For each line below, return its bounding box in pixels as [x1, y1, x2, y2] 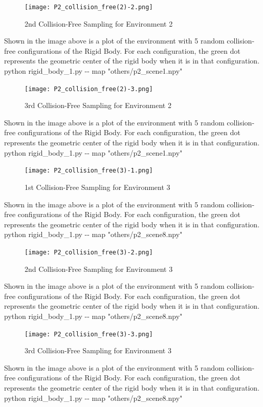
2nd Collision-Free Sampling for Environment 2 [25, 18, 173, 29]
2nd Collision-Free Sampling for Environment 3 [25, 263, 173, 274]
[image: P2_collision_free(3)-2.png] [25, 248, 153, 256]
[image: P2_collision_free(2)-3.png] [25, 85, 153, 93]
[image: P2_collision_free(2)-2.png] [25, 4, 153, 11]
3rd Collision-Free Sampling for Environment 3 [25, 345, 171, 356]
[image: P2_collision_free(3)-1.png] [25, 167, 153, 175]
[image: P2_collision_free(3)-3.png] [25, 330, 153, 338]
